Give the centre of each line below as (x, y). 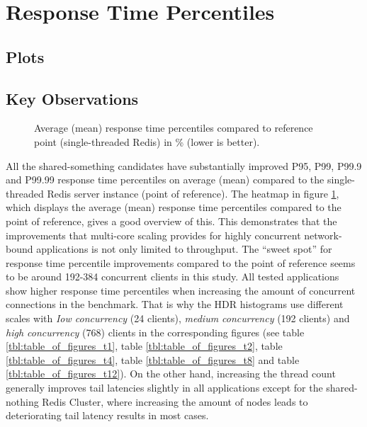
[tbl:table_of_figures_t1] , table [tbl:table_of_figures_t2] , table (144, 346)
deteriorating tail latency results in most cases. (107, 415)
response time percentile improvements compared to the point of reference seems (181, 262)
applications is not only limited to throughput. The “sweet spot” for (184, 249)
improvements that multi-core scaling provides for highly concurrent (153, 235)
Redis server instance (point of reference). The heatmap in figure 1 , (193, 193)
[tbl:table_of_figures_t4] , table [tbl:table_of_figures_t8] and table (153, 359)
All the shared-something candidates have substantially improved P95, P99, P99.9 (184, 165)
